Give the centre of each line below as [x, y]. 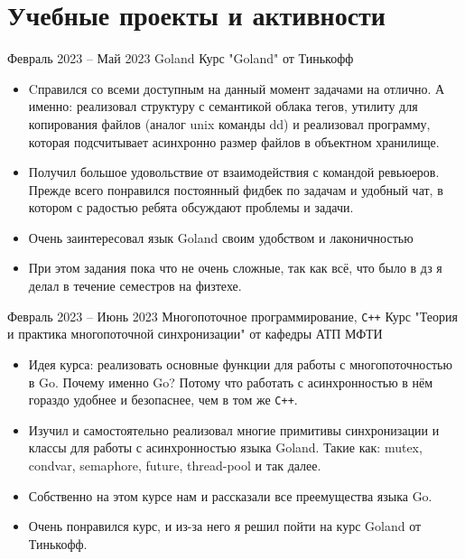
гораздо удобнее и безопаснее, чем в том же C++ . [163, 400]
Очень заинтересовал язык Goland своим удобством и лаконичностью [221, 237]
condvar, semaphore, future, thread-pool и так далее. [175, 465]
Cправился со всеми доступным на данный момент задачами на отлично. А [237, 88]
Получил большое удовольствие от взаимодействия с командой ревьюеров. [234, 172]
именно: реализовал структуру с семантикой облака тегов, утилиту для [223, 106]
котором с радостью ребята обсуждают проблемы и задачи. [191, 207]
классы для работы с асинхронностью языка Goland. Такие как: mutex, [225, 447]
